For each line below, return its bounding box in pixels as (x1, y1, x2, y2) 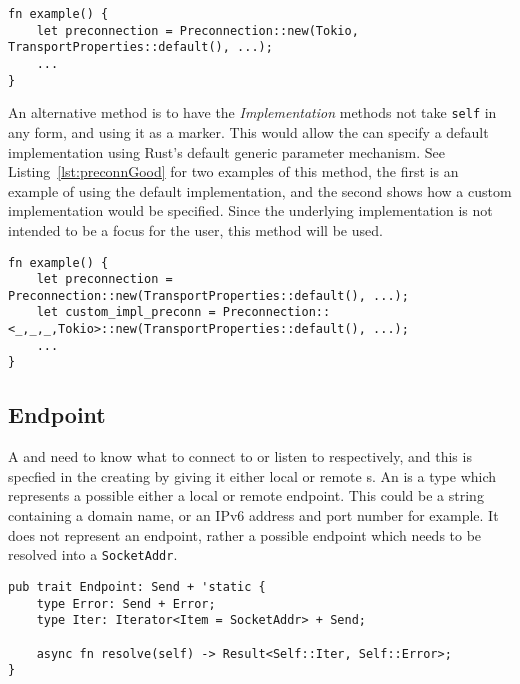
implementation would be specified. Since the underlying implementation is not (8, 200, 493, 221)
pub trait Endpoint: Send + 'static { (8, 579, 266, 594)
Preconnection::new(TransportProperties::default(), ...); (8, 288, 409, 303)
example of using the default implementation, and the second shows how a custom (8, 180, 512, 201)
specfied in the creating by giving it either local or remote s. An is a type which (8, 465, 497, 486)
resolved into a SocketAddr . (8, 544, 178, 565)
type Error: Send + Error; (36, 596, 216, 611)
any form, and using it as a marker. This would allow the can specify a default (8, 121, 489, 142)
